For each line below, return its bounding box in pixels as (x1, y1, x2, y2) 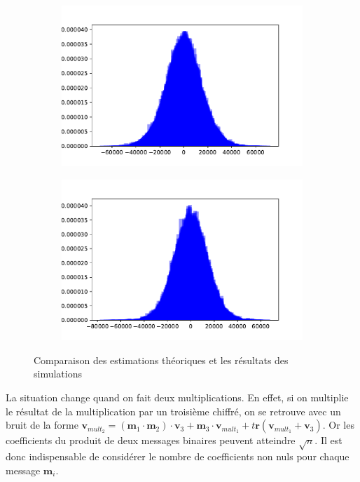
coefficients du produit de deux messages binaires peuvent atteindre (6, 433, 296, 448)
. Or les (322, 417, 354, 432)
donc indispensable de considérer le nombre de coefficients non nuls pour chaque (6, 448, 349, 463)
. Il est (314, 433, 342, 448)
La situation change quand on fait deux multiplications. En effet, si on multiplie (6, 390, 349, 405)
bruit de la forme (6, 417, 78, 432)
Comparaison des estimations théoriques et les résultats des (34, 352, 289, 367)
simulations (34, 366, 82, 381)
